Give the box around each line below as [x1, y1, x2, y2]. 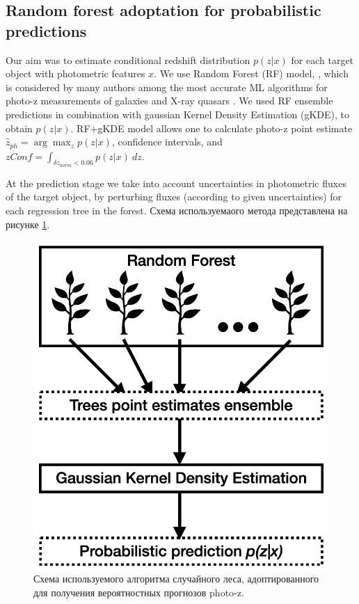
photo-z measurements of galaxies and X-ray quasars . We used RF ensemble [6, 93, 333, 108]
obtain [6, 120, 33, 135]
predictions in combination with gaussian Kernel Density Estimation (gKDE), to [6, 106, 350, 121]
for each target [291, 52, 354, 67]
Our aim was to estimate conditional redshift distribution [6, 52, 250, 67]
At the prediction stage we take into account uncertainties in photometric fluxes [6, 175, 346, 190]
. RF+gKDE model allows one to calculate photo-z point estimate [70, 120, 353, 135]
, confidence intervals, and [111, 134, 223, 149]
